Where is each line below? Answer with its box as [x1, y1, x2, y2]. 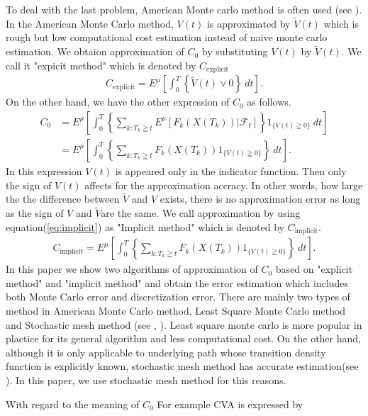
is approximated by [206, 16, 291, 30]
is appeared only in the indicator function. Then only [115, 163, 347, 178]
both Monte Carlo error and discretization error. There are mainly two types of [6, 289, 350, 304]
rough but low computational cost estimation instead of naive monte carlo [6, 30, 328, 45]
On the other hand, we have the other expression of [6, 94, 230, 109]
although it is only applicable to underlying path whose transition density [6, 344, 326, 359]
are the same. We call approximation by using [101, 206, 301, 220]
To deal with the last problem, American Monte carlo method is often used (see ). [6, 2, 362, 16]
